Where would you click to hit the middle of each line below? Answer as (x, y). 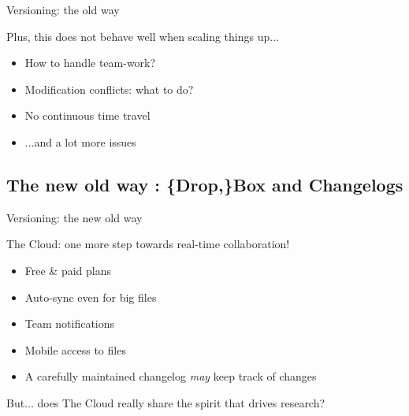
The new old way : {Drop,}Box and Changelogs (205, 184)
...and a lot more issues (80, 141)
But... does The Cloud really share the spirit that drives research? (166, 402)
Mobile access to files (75, 349)
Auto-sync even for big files (91, 297)
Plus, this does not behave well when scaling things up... (143, 36)
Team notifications (70, 323)
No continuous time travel (87, 115)
